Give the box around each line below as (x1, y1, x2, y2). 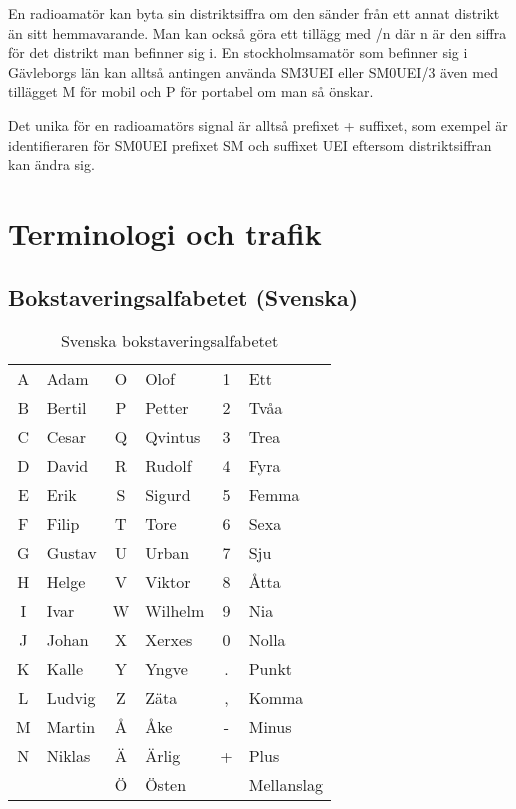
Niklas (46, 744, 91, 768)
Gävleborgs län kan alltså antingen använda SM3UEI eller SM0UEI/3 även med (8, 61, 498, 82)
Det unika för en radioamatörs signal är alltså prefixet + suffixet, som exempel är (8, 114, 508, 135)
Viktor (145, 570, 191, 594)
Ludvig (46, 686, 96, 710)
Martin (46, 715, 96, 739)
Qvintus (145, 425, 201, 449)
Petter (145, 396, 189, 420)
